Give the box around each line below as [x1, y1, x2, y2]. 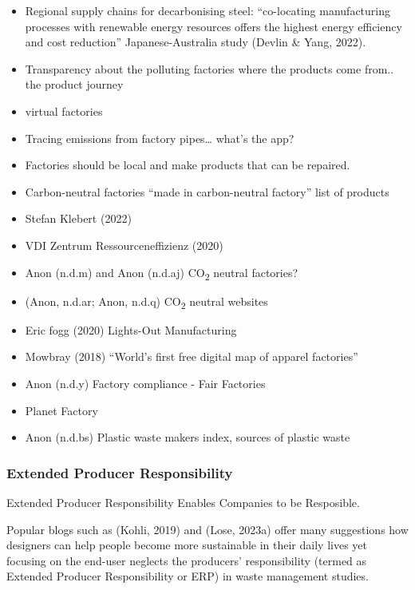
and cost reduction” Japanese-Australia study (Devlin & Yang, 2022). [25, 34, 366, 50]
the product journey [25, 76, 124, 93]
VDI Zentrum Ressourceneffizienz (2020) [25, 236, 223, 253]
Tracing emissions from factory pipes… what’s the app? [25, 129, 294, 146]
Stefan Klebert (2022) [25, 210, 132, 227]
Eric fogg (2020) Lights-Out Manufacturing [25, 321, 237, 338]
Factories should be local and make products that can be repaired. [25, 156, 350, 173]
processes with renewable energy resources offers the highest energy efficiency [25, 18, 402, 34]
